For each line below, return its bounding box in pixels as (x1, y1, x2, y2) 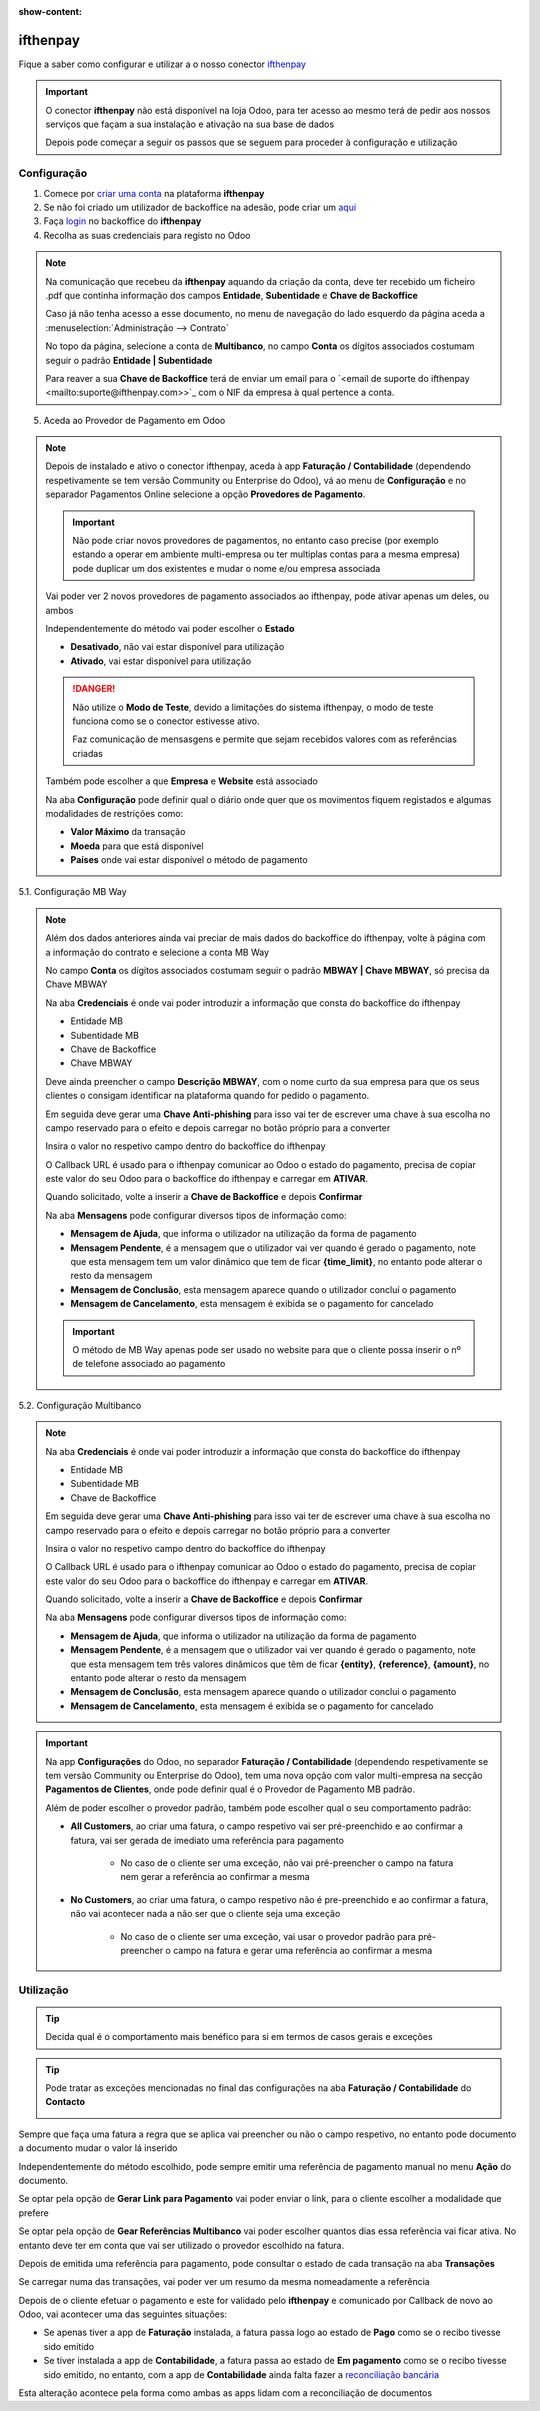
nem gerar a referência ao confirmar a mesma (120, 1871, 310, 1883)
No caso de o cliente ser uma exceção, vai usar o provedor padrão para (120, 1930, 417, 1942)
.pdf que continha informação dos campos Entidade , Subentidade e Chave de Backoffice (45, 289, 419, 301)
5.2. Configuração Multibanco (18, 1399, 142, 1411)
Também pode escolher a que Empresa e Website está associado (45, 775, 319, 787)
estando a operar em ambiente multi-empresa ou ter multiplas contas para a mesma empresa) (72, 548, 460, 560)
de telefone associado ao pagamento (72, 1358, 226, 1370)
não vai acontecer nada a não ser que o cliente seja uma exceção (70, 1908, 341, 1920)
